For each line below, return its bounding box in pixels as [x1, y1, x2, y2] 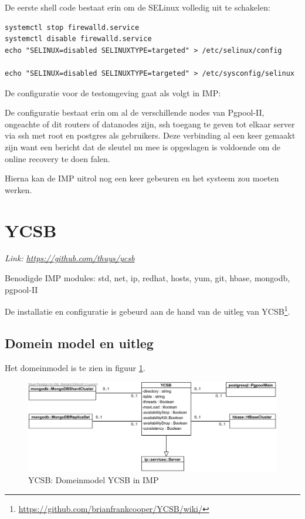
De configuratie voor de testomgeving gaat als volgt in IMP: [5, 86, 221, 99]
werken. [5, 183, 32, 196]
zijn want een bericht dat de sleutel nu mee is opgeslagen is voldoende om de [5, 140, 281, 153]
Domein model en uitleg [5, 333, 154, 352]
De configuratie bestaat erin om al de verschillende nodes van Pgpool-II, [5, 106, 265, 119]
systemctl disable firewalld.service [5, 35, 152, 43]
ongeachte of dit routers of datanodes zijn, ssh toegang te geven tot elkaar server [5, 117, 295, 130]
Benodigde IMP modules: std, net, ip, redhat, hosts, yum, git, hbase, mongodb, [5, 272, 290, 284]
